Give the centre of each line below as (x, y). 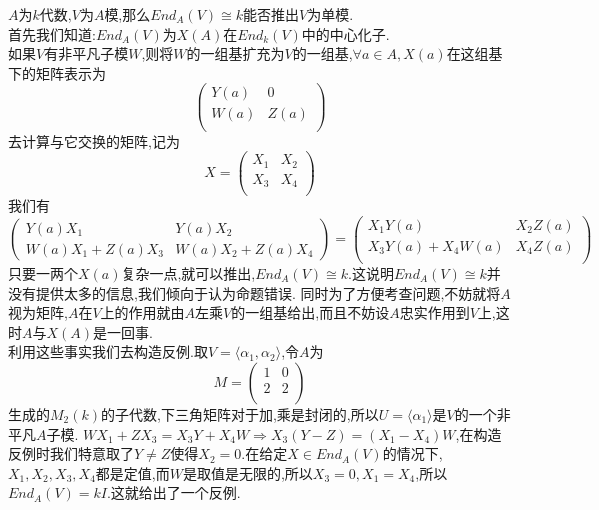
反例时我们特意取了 (71, 453)
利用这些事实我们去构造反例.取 (108, 351)
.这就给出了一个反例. (173, 492)
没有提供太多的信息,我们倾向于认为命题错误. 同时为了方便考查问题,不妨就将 (254, 292)
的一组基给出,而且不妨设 (310, 312)
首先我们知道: (52, 33)
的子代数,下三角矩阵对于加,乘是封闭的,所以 (240, 413)
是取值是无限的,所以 (247, 472)
